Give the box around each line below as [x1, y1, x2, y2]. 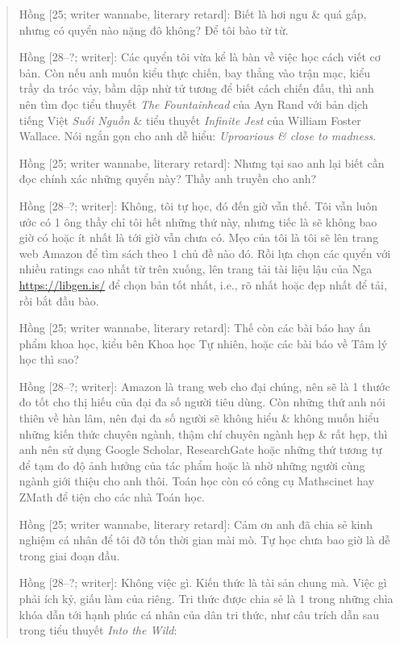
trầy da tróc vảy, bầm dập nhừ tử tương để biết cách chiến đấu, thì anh [19, 80, 374, 97]
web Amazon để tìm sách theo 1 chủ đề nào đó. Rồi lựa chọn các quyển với [19, 244, 391, 261]
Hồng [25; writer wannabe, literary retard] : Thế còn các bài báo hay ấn [19, 319, 371, 336]
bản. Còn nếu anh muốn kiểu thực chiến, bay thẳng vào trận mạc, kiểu [19, 64, 371, 81]
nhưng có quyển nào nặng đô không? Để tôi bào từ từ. [19, 21, 289, 38]
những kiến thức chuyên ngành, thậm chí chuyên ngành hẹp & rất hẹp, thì [19, 425, 388, 442]
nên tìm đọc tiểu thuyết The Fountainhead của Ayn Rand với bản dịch [19, 95, 369, 112]
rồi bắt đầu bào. [19, 292, 99, 309]
